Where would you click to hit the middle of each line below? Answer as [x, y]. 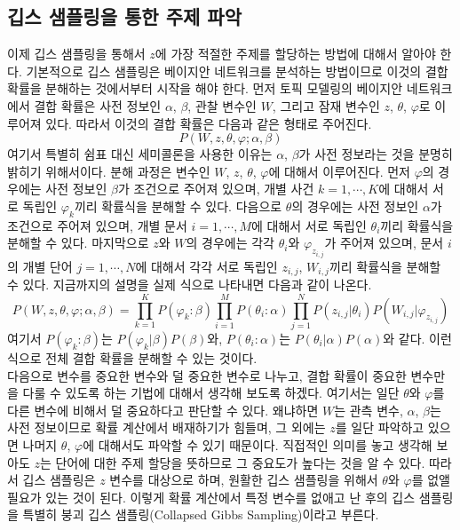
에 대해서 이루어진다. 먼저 [339, 171]
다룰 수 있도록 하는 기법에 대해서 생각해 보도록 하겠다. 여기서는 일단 [211, 393]
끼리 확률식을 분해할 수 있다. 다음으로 [178, 206]
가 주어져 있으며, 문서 [384, 243]
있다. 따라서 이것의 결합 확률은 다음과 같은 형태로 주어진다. [209, 123]
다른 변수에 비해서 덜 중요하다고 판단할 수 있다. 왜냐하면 [163, 410]
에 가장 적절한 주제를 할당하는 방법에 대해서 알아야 [295, 54]
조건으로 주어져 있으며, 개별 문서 [97, 225]
